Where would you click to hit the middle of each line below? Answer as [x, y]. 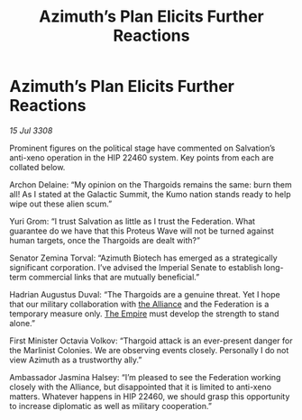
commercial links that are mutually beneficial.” [114, 277]
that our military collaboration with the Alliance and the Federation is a [139, 304]
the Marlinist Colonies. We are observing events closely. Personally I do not [149, 350]
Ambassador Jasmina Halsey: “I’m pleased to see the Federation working [145, 377]
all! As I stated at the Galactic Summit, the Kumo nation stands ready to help [150, 194]
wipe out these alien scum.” [61, 204]
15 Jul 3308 [31, 130]
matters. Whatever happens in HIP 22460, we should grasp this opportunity [150, 396]
